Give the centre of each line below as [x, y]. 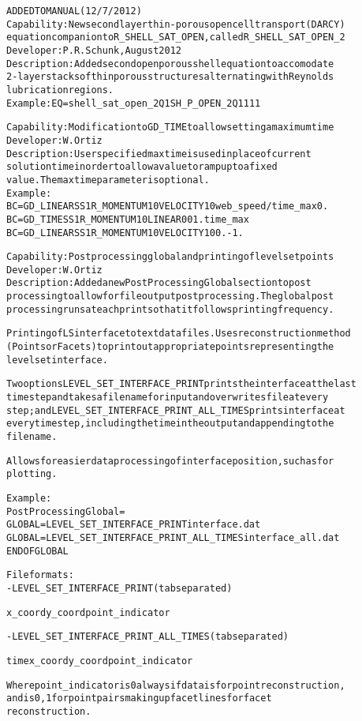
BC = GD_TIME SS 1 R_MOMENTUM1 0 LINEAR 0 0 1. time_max [128, 219]
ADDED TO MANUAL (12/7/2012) [74, 11]
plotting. [32, 474]
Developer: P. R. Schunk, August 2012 [94, 50]
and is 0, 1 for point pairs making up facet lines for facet [139, 698]
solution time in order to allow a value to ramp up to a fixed [142, 167]
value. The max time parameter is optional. [108, 180]
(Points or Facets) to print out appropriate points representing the [170, 347]
